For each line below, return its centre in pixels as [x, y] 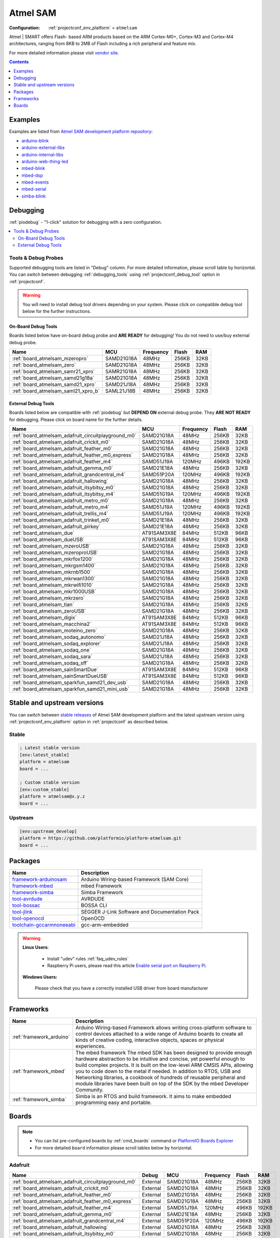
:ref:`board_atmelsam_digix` [44, 618]
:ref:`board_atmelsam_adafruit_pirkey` [56, 526]
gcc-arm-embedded [105, 925]
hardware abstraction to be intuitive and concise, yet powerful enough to [160, 1059]
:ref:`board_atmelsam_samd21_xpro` [54, 385]
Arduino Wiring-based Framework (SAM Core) [135, 879]
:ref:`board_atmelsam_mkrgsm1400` [54, 566]
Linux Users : [36, 947]
